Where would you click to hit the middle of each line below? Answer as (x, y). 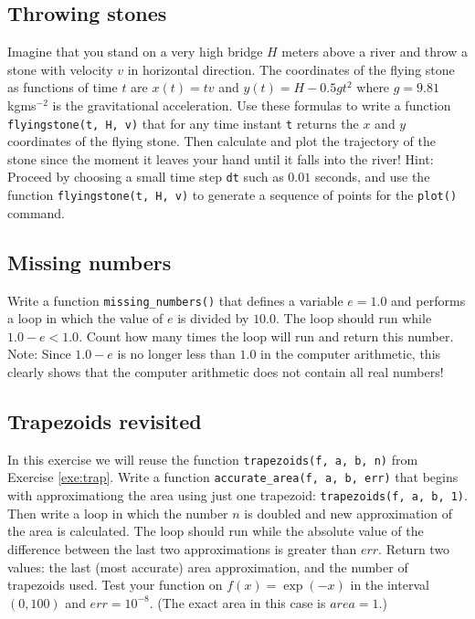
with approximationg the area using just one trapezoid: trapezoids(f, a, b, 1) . (237, 495)
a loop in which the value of (85, 318)
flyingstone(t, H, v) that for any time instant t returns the (183, 123)
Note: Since (39, 354)
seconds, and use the (372, 177)
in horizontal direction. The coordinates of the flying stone (291, 69)
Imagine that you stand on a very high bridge (135, 52)
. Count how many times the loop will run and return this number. (266, 336)
